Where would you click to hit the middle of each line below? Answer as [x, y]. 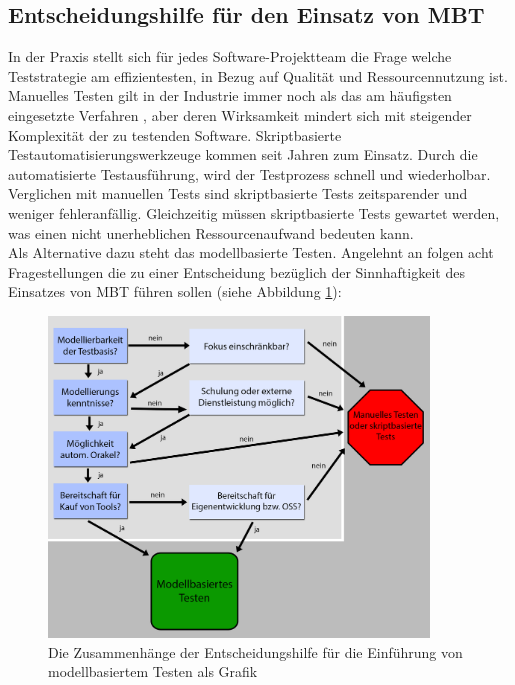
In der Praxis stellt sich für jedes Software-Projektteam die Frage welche [230, 56]
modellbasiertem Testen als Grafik [153, 671]
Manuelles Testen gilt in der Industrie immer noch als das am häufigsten [230, 95]
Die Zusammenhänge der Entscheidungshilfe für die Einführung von [255, 651]
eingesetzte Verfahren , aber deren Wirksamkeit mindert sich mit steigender [240, 114]
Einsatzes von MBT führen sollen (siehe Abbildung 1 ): [175, 291]
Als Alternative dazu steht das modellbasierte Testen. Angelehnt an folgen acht [251, 252]
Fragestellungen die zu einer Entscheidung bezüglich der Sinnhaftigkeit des [236, 271]
